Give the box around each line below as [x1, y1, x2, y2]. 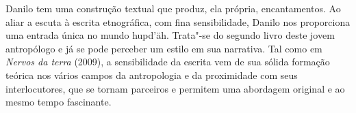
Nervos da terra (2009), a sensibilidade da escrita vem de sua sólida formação [5, 54, 330, 69]
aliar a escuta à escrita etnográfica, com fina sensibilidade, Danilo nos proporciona [5, 14, 351, 29]
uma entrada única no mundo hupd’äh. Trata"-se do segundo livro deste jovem [5, 28, 335, 42]
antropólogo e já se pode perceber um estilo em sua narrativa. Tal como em [5, 41, 322, 55]
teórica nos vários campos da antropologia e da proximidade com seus [5, 67, 298, 82]
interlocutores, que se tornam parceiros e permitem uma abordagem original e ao [5, 81, 345, 95]
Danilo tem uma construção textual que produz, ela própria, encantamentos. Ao [5, 1, 341, 15]
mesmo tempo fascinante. [5, 95, 112, 109]
